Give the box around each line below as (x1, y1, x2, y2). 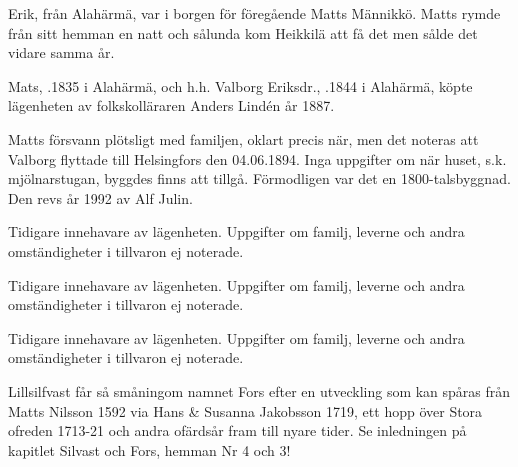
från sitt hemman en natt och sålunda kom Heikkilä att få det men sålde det (8, 22, 478, 43)
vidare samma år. (8, 42, 115, 63)
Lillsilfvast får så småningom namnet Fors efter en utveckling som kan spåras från (8, 380, 511, 401)
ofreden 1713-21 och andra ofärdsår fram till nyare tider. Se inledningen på (8, 420, 467, 441)
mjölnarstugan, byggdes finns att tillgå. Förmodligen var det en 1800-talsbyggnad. (8, 168, 511, 189)
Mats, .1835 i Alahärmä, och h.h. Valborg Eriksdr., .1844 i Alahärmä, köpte (8, 75, 473, 96)
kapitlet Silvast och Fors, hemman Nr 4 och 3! (8, 439, 291, 460)
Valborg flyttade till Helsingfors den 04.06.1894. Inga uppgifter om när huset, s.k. (8, 148, 507, 169)
